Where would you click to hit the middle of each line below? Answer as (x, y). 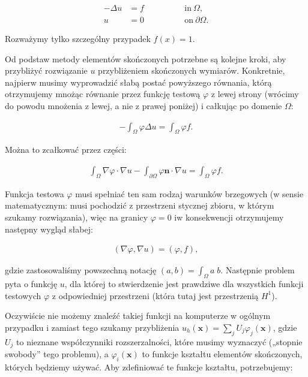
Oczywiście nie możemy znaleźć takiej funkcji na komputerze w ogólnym (138, 316)
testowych (23, 295)
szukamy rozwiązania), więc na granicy (77, 217)
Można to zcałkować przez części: (66, 150)
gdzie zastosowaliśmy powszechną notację (81, 270)
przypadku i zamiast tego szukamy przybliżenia (92, 327)
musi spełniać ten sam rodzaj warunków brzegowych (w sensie (189, 193)
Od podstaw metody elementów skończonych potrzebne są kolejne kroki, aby (146, 58)
